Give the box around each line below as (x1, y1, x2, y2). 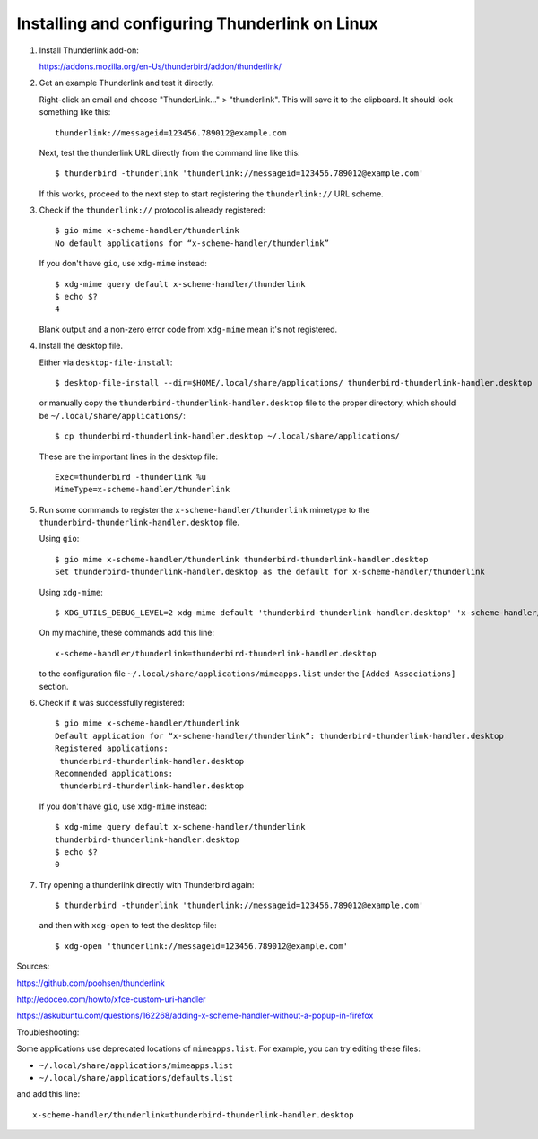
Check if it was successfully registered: (39, 698, 186, 708)
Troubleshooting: (16, 1027, 80, 1038)
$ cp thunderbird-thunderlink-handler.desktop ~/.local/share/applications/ (55, 431, 401, 441)
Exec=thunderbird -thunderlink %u (55, 472, 206, 482)
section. (39, 681, 69, 691)
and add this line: (16, 1089, 81, 1100)
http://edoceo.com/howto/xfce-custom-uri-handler (16, 994, 206, 1004)
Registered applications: (55, 743, 169, 753)
